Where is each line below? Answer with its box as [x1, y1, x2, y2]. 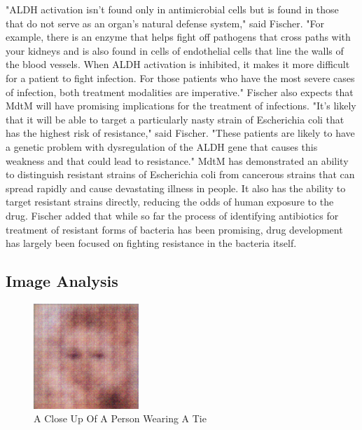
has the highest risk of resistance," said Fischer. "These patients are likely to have [6, 126, 355, 140]
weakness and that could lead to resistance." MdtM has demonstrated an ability [6, 153, 349, 168]
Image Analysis [6, 270, 118, 292]
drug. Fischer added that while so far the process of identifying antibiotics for [6, 208, 339, 222]
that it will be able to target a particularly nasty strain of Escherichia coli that [6, 112, 344, 126]
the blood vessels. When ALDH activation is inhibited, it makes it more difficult [6, 57, 350, 72]
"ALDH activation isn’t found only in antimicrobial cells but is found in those [6, 2, 339, 16]
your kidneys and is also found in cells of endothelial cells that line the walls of [6, 43, 344, 58]
